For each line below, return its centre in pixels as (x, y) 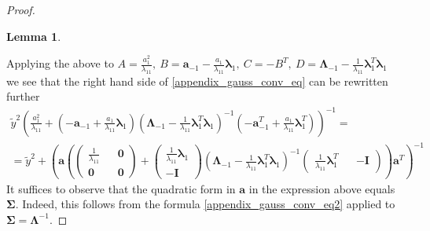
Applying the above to (60, 63)
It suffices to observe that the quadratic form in (121, 188)
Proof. (21, 9)
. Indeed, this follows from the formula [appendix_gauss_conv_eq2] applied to (205, 204)
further (23, 96)
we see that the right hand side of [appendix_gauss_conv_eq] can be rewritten (197, 81)
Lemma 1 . (34, 36)
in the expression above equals (322, 188)
